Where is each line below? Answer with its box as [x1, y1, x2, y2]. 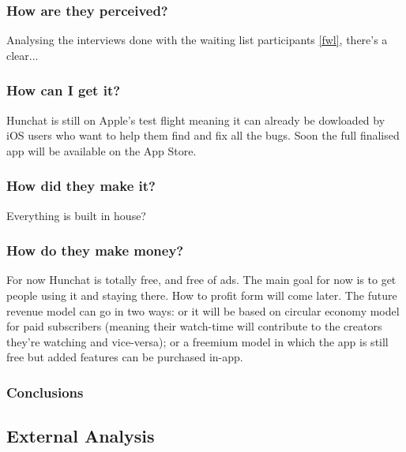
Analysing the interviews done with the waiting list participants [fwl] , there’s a [6, 32, 388, 48]
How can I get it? [6, 80, 121, 100]
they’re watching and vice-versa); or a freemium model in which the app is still [6, 333, 389, 349]
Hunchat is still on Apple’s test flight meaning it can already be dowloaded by [6, 111, 385, 128]
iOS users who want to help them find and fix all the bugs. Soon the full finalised [6, 127, 400, 144]
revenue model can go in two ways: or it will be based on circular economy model [6, 302, 400, 319]
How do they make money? [6, 241, 184, 260]
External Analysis [6, 424, 155, 448]
